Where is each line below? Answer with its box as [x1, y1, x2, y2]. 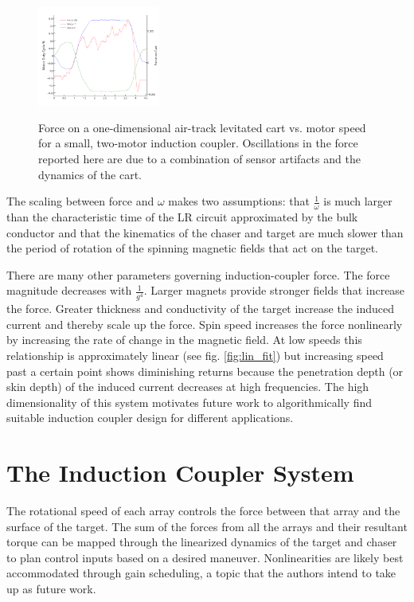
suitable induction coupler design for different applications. [6, 409, 294, 426]
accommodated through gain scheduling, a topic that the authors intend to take [6, 565, 396, 581]
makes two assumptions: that [168, 193, 310, 209]
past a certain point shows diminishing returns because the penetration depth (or [6, 362, 404, 379]
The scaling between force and [6, 193, 154, 209]
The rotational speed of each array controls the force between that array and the [6, 502, 400, 519]
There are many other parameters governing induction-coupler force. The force [6, 266, 390, 283]
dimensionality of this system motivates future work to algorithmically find [6, 393, 373, 410]
